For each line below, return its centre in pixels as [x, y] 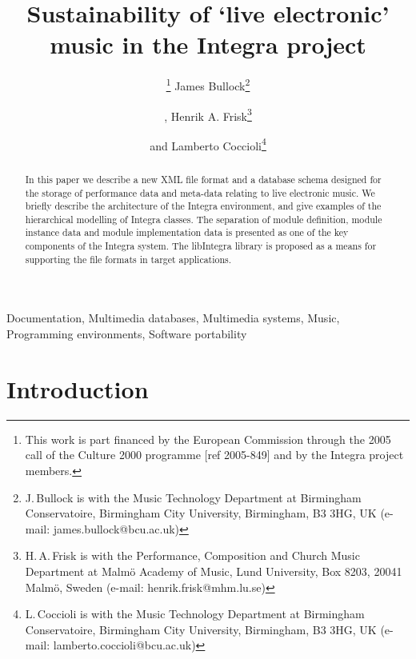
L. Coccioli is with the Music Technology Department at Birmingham [195, 614]
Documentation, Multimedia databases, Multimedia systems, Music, [173, 318]
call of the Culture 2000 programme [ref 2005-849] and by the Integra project [214, 455]
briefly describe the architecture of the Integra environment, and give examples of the [203, 206]
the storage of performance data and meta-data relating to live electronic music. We [200, 192]
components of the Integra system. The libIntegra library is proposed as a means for [201, 246]
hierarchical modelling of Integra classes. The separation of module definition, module [204, 219]
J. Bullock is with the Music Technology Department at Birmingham [193, 497]
